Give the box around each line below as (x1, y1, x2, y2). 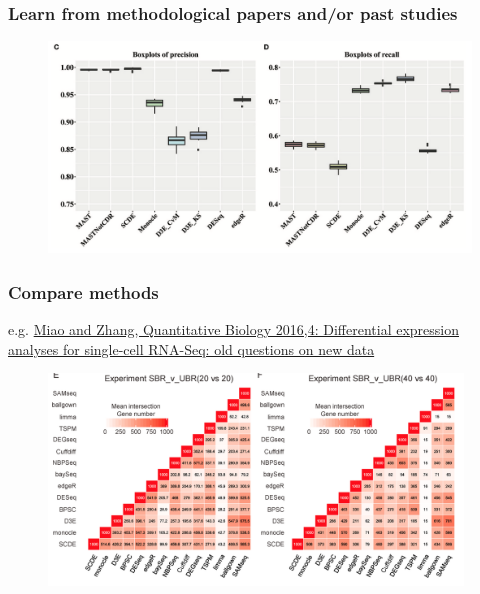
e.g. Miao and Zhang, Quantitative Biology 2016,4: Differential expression (8, 319, 459, 340)
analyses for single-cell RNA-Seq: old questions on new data (8, 338, 375, 359)
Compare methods (8, 279, 159, 304)
